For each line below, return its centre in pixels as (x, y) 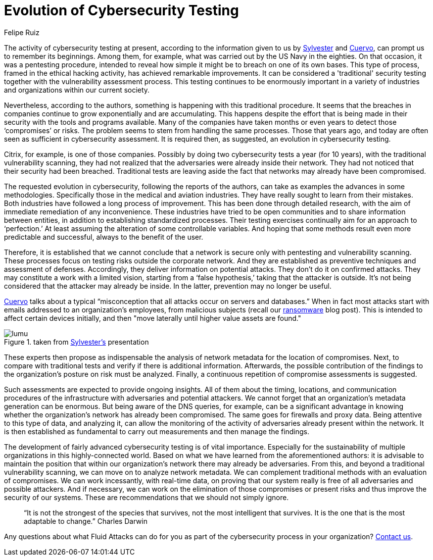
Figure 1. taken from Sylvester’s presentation (76, 342)
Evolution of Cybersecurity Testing (121, 10)
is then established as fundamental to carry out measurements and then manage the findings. (157, 431)
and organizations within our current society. (77, 90)
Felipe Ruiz (22, 32)
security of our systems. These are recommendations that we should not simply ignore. (146, 497)
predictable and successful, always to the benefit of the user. (104, 237)
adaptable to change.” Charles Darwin (86, 521)
